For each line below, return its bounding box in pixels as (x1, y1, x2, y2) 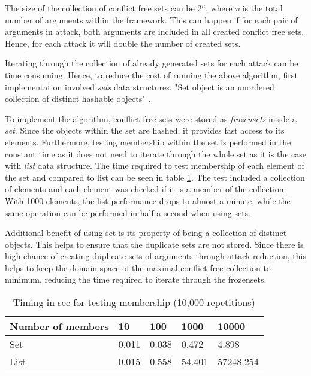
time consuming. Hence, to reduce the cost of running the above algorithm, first (5, 68, 298, 81)
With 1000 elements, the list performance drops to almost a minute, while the (5, 194, 291, 207)
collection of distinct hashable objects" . (5, 92, 151, 105)
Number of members (10, 319, 109, 333)
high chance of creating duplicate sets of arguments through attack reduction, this (5, 250, 306, 262)
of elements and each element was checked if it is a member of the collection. (5, 183, 286, 195)
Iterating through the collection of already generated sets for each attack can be (5, 57, 298, 69)
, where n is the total (206, 2, 283, 14)
